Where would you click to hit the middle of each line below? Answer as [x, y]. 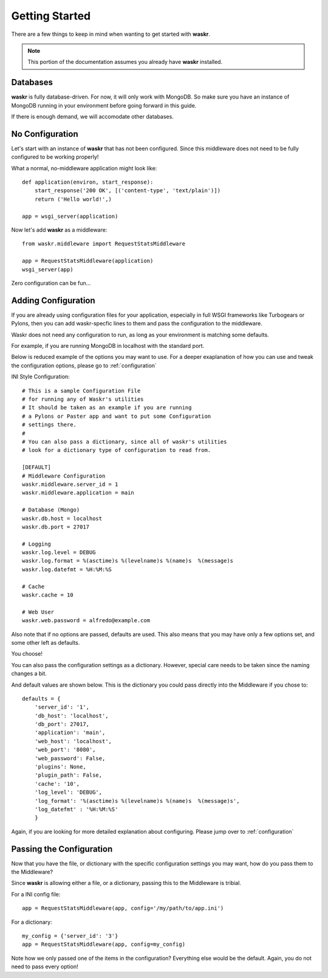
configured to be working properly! [55, 157]
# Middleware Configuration [64, 476]
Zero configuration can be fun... [51, 283]
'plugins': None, [60, 767]
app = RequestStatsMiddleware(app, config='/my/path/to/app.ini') [123, 908]
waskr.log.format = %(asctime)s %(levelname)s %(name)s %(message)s [128, 561]
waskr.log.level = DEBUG [59, 553]
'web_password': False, [70, 758]
